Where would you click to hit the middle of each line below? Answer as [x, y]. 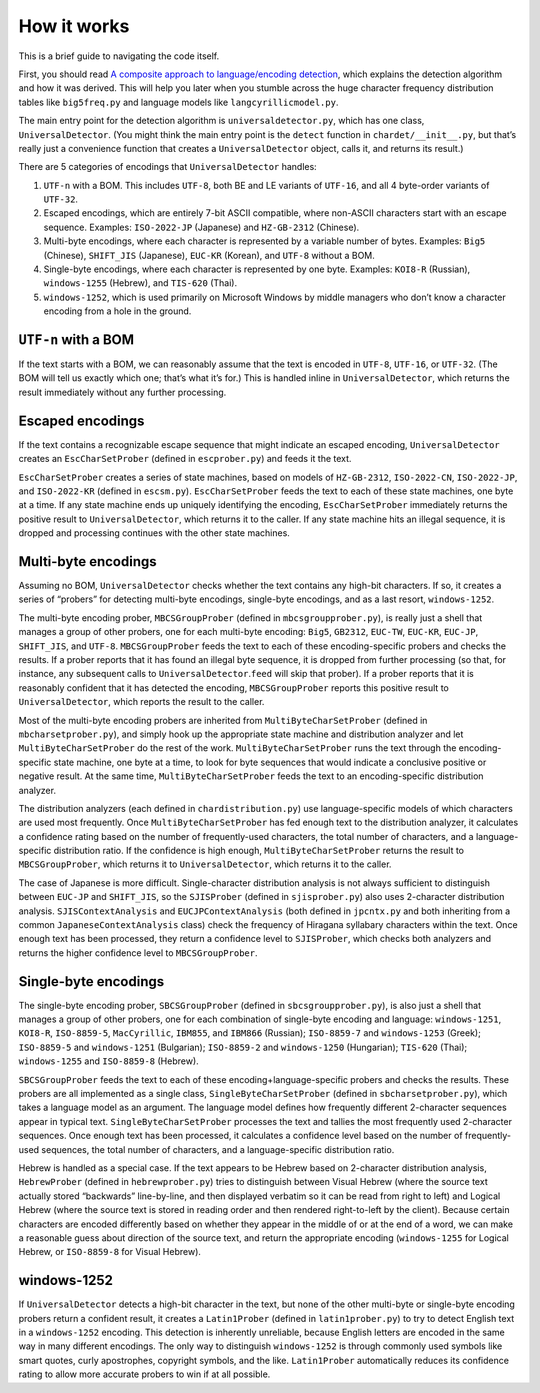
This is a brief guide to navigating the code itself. [119, 56]
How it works [74, 26]
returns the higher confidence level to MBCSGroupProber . [138, 952]
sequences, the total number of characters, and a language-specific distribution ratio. [218, 1149]
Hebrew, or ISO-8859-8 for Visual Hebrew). [110, 1252]
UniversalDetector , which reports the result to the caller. [141, 702]
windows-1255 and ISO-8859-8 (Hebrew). [108, 1061]
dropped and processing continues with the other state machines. [154, 533]
